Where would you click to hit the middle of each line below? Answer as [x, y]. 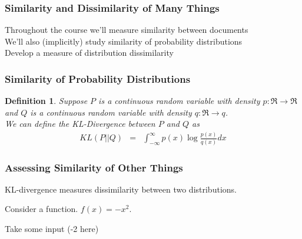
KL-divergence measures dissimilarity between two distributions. [121, 189]
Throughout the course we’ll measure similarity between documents [127, 30]
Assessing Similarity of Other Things [94, 167]
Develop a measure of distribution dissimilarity [89, 53]
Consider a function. [42, 209]
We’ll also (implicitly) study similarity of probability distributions [124, 41]
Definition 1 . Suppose [46, 101]
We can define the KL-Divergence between [80, 124]
